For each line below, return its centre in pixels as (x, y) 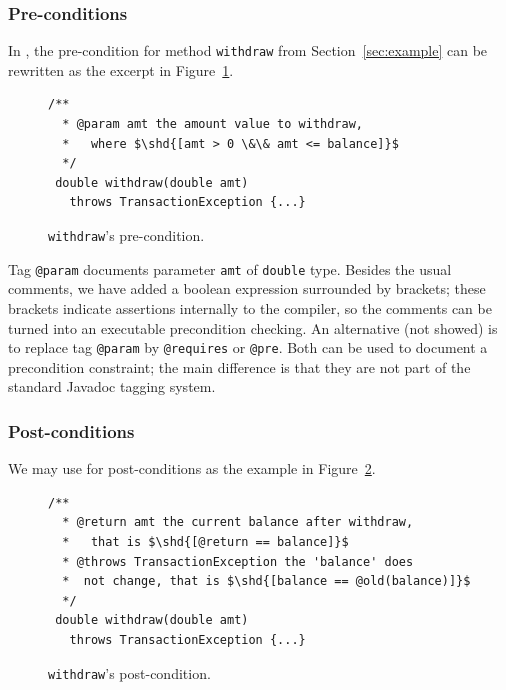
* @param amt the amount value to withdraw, (212, 124)
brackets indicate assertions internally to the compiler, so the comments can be (250, 307)
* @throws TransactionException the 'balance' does (238, 561)
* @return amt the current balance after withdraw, (238, 522)
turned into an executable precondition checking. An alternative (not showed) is (253, 327)
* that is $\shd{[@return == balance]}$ (205, 541)
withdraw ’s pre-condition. (126, 235)
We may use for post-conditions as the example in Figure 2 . (192, 468)
